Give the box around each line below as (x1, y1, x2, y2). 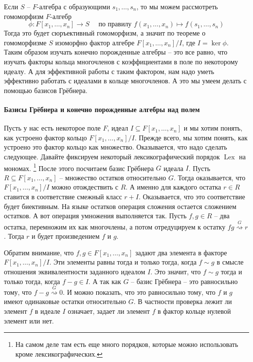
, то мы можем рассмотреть (136, 1, 218, 11)
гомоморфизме (4, 37, 47, 47)
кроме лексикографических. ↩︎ (15, 348, 103, 359)
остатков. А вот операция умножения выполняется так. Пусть (4, 210, 187, 221)
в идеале (35, 306, 60, 316)
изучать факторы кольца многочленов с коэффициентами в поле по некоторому (4, 56, 238, 66)
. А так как (88, 276, 121, 286)
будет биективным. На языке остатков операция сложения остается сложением (4, 201, 236, 211)
